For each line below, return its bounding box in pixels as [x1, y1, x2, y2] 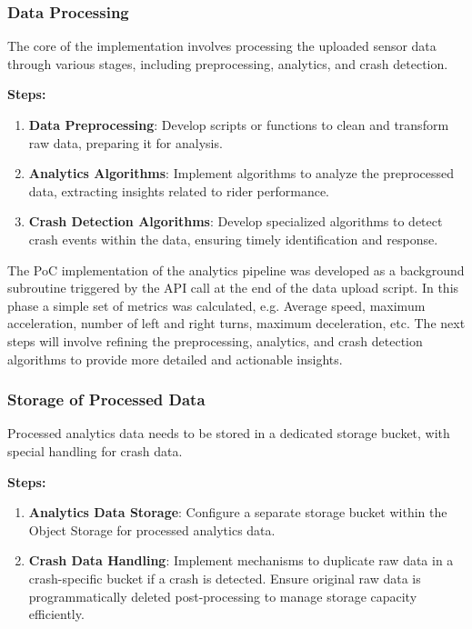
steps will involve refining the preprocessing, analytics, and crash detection [7, 331, 423, 350]
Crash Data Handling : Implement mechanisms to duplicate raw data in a [28, 551, 454, 570]
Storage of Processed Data [7, 388, 206, 411]
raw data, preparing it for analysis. [28, 133, 223, 152]
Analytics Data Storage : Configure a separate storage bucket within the [28, 503, 447, 522]
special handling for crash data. [7, 441, 183, 460]
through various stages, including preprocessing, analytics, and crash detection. [7, 54, 448, 73]
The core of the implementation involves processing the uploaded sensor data [7, 36, 437, 55]
